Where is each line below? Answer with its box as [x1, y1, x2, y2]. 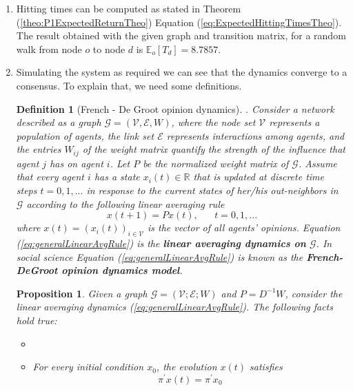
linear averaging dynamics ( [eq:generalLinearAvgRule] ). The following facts [16, 299, 333, 314]
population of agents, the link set [16, 128, 154, 142]
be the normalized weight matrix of [143, 156, 289, 170]
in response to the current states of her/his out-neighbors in [86, 182, 339, 197]
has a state [94, 169, 140, 184]
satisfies [250, 359, 283, 374]
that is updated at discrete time [193, 169, 324, 184]
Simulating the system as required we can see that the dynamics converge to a [16, 65, 347, 79]
